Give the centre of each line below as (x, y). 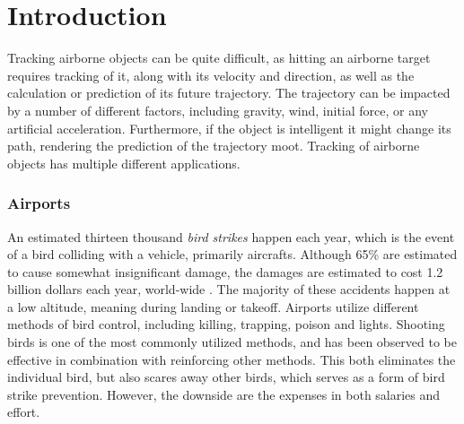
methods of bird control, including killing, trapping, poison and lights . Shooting (226, 324)
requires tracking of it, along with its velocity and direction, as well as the (211, 75)
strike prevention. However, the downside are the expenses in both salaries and (224, 394)
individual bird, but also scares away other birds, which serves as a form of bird (226, 377)
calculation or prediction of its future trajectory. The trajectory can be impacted (229, 93)
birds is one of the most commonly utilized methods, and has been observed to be (232, 342)
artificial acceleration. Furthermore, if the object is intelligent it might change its (229, 128)
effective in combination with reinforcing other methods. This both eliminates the (232, 359)
